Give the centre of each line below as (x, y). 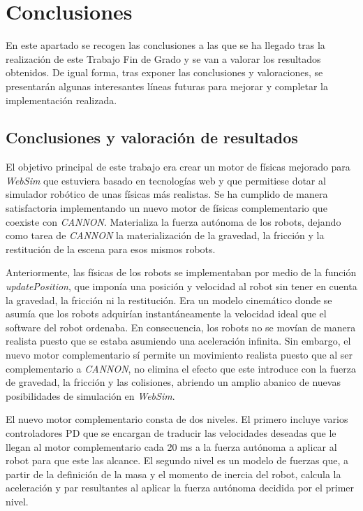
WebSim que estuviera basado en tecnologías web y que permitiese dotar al (166, 180)
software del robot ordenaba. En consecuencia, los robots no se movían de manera (181, 327)
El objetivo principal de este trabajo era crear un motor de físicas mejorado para (178, 167)
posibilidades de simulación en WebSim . (90, 395)
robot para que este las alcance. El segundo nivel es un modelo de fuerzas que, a (177, 460)
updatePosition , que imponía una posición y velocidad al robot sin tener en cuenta (181, 286)
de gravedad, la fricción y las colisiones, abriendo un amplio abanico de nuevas (173, 382)
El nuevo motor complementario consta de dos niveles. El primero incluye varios (177, 419)
